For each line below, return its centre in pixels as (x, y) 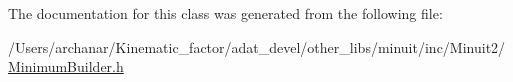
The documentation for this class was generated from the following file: (225, 13)
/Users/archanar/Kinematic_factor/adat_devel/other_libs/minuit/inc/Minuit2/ (257, 46)
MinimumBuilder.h (66, 66)
